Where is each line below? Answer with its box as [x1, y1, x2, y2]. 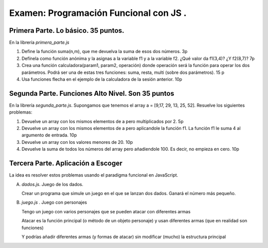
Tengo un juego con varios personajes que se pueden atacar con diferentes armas [21, 208, 191, 214]
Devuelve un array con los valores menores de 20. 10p [21, 139, 134, 145]
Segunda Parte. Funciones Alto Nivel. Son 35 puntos [9, 89, 175, 98]
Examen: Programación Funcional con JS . [9, 7, 187, 18]
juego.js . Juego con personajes [21, 199, 87, 205]
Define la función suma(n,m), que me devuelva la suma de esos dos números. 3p [21, 49, 188, 55]
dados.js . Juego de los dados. [21, 181, 84, 187]
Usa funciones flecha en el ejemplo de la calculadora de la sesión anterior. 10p [21, 76, 182, 82]
